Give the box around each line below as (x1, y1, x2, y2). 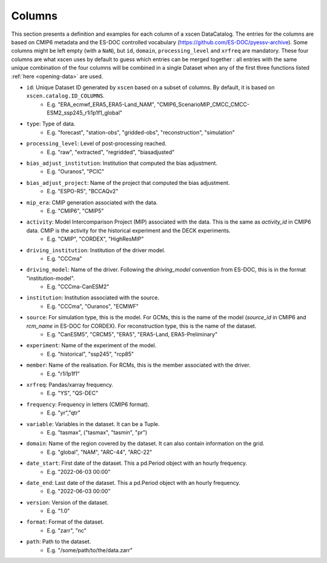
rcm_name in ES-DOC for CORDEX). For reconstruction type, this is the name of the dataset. (26, 322, 257, 330)
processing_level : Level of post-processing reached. (26, 140, 167, 147)
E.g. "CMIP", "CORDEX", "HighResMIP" (47, 235, 144, 242)
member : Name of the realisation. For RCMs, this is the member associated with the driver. (26, 361, 251, 369)
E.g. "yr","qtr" (47, 409, 81, 416)
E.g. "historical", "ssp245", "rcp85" (47, 350, 134, 358)
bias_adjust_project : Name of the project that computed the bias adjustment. (26, 179, 230, 186)
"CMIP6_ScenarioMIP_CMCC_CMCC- (156, 101, 250, 108)
